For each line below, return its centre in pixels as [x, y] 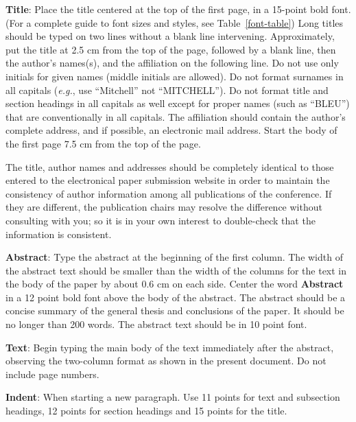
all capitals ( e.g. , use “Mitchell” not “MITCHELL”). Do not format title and [167, 90]
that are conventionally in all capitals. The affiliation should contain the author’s [176, 116]
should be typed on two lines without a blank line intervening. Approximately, [170, 36]
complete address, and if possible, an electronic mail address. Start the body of [171, 130]
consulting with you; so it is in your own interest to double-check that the [161, 220]
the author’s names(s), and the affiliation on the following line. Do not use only [172, 63]
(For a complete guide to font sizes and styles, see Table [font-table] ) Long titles [175, 22]
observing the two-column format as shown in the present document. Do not [166, 361]
